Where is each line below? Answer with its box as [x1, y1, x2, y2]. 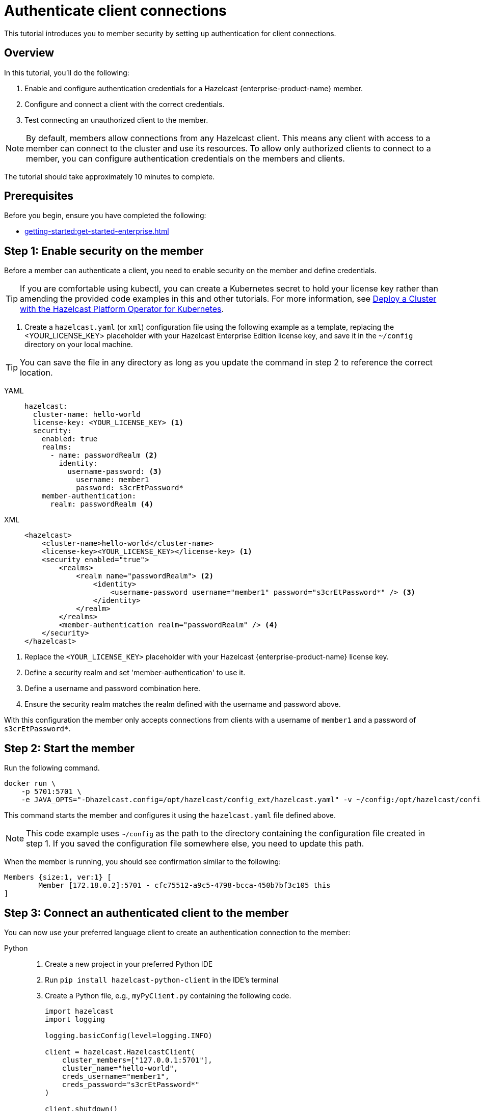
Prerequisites [4, 190, 73, 203]
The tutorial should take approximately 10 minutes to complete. [4, 172, 215, 181]
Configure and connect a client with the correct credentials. [24, 99, 225, 109]
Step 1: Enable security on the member [4, 244, 204, 257]
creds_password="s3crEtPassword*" [62, 1080, 200, 1089]
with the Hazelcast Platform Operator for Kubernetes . [20, 304, 224, 314]
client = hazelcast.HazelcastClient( [45, 1047, 196, 1056]
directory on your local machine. [24, 340, 133, 349]
